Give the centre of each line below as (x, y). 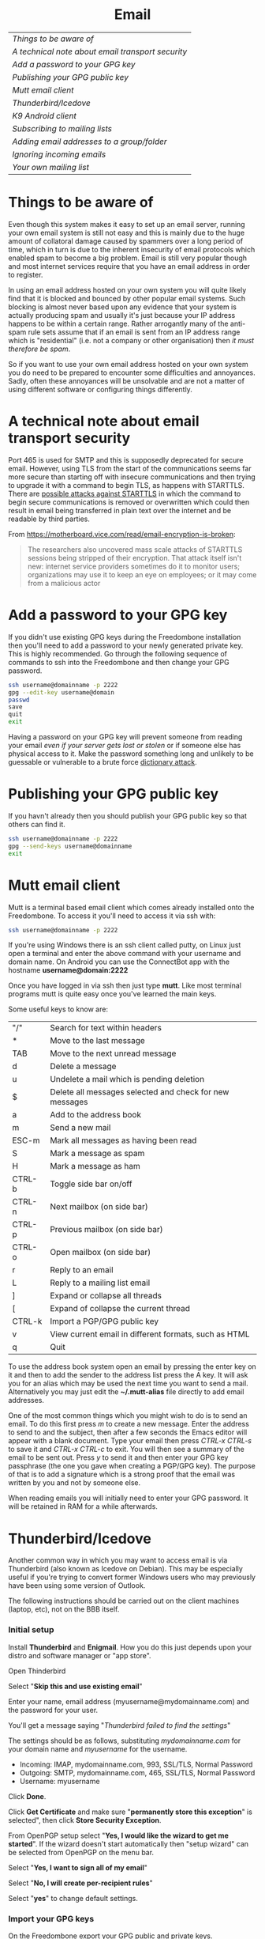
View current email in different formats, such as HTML (150, 1334)
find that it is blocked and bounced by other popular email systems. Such (127, 298)
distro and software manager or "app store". (80, 1655)
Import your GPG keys (51, 1918)
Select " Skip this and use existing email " (75, 1686)
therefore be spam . (39, 349)
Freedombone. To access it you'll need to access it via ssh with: (112, 916)
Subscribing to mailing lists (62, 128)
